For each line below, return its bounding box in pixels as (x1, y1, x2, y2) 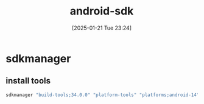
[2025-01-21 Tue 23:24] (71, 24, 132, 31)
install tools (5, 76, 51, 86)
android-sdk (69, 4, 134, 18)
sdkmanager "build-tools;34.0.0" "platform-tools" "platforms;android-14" (5, 92, 200, 98)
